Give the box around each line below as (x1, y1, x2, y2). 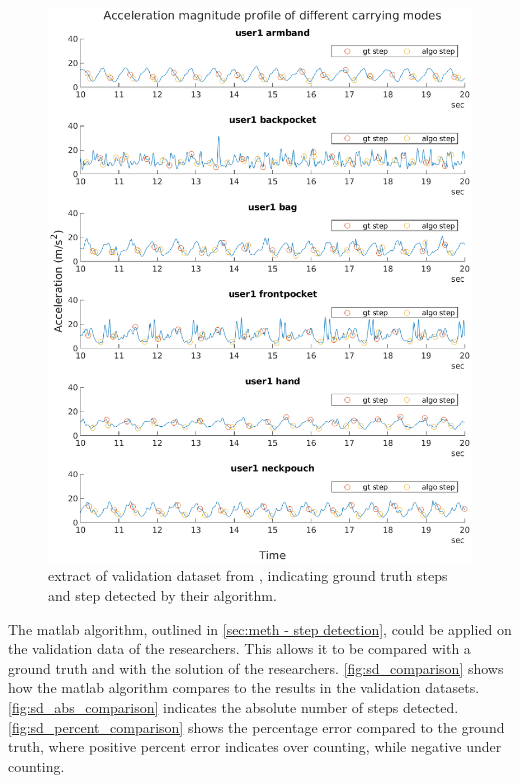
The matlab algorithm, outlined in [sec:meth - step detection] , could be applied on (8, 618, 512, 639)
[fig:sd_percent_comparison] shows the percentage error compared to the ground (8, 716, 505, 737)
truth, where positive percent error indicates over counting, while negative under (8, 736, 502, 757)
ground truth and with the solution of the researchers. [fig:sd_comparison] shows (8, 657, 504, 678)
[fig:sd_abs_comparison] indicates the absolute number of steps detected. (8, 696, 459, 717)
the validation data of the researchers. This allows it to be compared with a (8, 638, 471, 659)
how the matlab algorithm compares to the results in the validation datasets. (8, 677, 480, 698)
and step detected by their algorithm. (48, 584, 277, 605)
